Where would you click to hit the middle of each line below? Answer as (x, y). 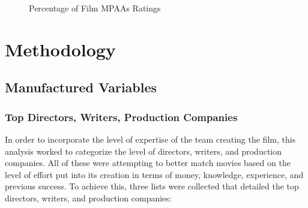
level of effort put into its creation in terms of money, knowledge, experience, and (154, 174)
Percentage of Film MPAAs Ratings (95, 8)
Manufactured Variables (81, 87)
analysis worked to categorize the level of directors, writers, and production (143, 151)
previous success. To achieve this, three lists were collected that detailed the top (152, 186)
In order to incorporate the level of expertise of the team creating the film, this (150, 139)
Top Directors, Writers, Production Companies (121, 117)
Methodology (60, 49)
